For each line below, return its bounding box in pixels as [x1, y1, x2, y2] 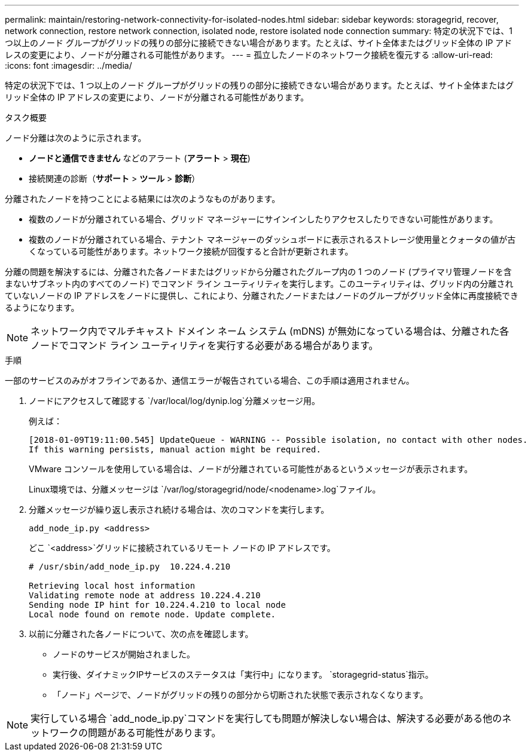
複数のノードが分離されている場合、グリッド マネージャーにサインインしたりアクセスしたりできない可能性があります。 [29, 214, 498, 224]
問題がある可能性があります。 [88, 727, 221, 739]
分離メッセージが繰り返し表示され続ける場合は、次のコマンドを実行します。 [29, 504, 329, 515]
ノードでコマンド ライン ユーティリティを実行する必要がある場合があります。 [30, 339, 379, 351]
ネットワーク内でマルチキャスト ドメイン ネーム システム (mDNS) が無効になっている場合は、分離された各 [30, 325, 509, 337]
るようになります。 [5, 302, 80, 313]
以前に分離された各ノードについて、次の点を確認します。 [29, 629, 254, 639]
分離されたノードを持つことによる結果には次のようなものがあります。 [5, 194, 280, 204]
